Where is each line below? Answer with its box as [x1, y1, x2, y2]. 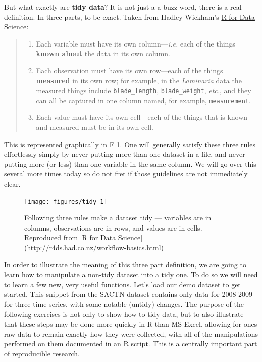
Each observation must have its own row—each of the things [36, 65, 223, 75]
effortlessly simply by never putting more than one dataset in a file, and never [4, 149, 245, 159]
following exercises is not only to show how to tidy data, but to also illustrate [4, 308, 244, 319]
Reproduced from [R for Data [24, 232, 116, 243]
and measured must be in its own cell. [36, 122, 154, 132]
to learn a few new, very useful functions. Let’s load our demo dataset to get [4, 279, 241, 289]
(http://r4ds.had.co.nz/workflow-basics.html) [24, 242, 164, 253]
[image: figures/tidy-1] [24, 198, 108, 205]
